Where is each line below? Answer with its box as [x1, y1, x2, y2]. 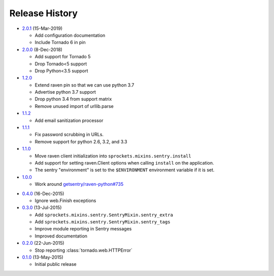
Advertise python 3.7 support [35, 89, 96, 95]
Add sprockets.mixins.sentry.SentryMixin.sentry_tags [35, 219, 170, 225]
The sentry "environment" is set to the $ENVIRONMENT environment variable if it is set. [35, 167, 215, 173]
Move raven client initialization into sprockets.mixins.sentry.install [35, 152, 191, 159]
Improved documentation [35, 233, 88, 239]
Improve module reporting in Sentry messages [35, 226, 132, 232]
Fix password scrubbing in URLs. [35, 132, 104, 138]
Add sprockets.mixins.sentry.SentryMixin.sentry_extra [35, 212, 174, 218]
